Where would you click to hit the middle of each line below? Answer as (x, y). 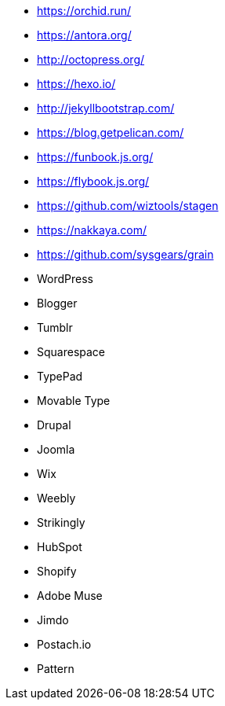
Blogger (57, 303)
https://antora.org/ (84, 35)
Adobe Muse (70, 596)
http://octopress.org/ (91, 59)
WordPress (65, 279)
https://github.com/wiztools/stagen (128, 206)
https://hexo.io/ (76, 84)
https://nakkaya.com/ (92, 230)
